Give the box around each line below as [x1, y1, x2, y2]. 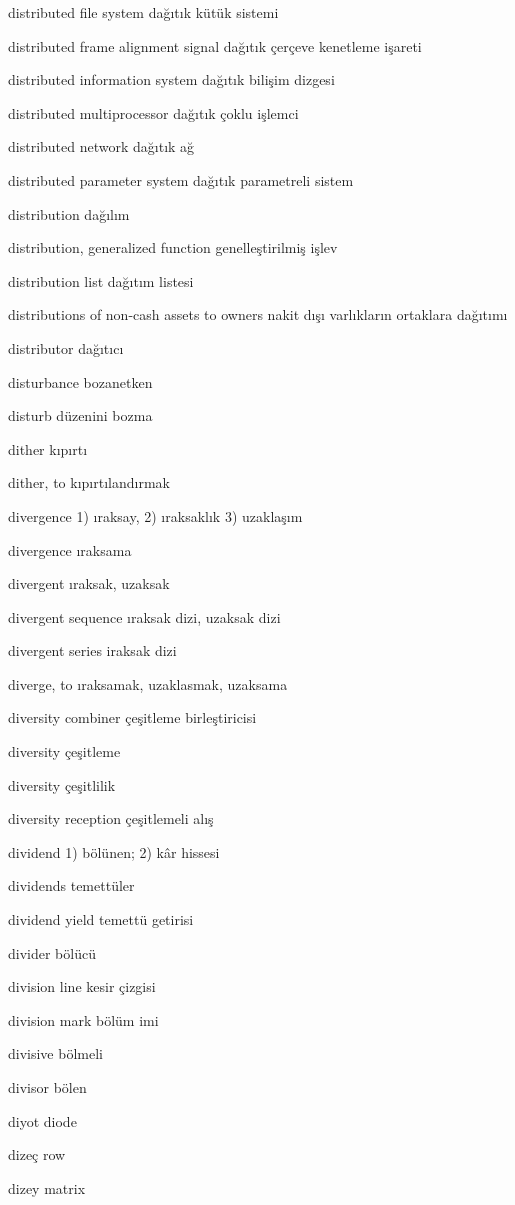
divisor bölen [8, 1077, 87, 1097]
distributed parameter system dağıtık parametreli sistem [8, 169, 354, 190]
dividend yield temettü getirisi [8, 909, 194, 930]
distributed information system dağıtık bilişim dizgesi [8, 69, 335, 90]
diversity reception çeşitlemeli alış [8, 808, 214, 829]
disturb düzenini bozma [8, 405, 153, 426]
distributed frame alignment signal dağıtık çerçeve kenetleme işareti [8, 35, 422, 56]
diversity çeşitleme [8, 741, 121, 762]
